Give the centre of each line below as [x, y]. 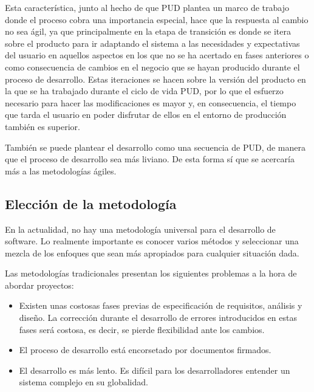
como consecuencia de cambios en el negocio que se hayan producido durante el [152, 67]
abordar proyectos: [39, 285]
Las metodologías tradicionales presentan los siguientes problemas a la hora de [151, 273]
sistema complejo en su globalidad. [84, 382]
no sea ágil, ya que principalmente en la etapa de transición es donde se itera [148, 31]
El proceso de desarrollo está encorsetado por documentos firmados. [145, 350]
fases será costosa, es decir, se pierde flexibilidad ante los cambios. [142, 329]
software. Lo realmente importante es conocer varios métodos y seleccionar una [152, 241]
